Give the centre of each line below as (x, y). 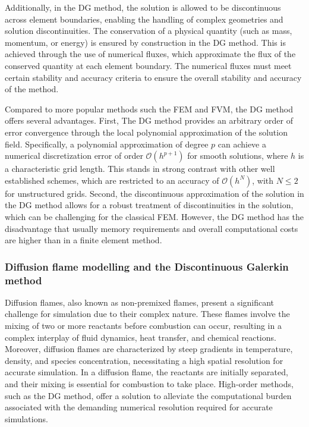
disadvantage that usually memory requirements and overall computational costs (152, 228)
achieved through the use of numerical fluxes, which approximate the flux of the (150, 54)
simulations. (26, 418)
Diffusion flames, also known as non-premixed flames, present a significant (140, 302)
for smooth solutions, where (238, 156)
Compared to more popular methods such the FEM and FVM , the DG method (149, 109)
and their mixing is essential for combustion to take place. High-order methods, (149, 383)
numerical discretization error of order (74, 156)
